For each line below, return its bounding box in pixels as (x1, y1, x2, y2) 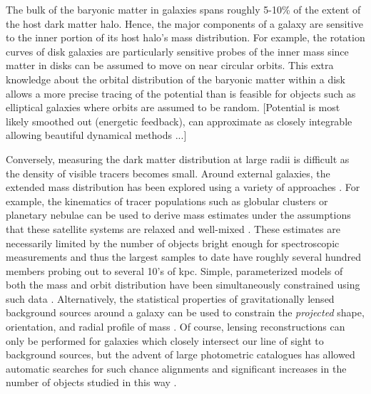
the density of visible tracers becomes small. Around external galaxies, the (6, 165, 330, 180)
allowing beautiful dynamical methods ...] (6, 128, 187, 142)
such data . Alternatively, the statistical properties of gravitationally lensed (6, 291, 335, 306)
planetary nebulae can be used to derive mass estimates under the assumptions (6, 207, 351, 222)
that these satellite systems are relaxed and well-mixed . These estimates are (6, 221, 340, 236)
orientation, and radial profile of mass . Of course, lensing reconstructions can (6, 319, 345, 334)
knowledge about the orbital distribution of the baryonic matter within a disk (6, 71, 345, 86)
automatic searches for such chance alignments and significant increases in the (6, 361, 347, 375)
